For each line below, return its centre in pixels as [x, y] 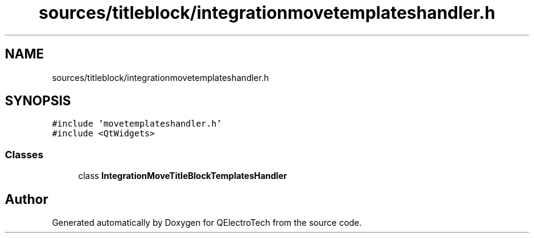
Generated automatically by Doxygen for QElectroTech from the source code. [207, 223]
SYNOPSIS [38, 101]
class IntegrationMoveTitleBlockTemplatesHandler [183, 176]
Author [27, 199]
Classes [24, 154]
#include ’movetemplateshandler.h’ [137, 124]
